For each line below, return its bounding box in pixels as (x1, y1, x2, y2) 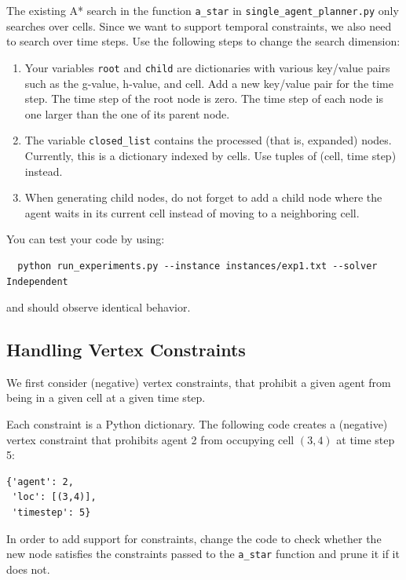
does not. (6, 560, 50, 577)
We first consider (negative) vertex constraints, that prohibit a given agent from (6, 374, 391, 390)
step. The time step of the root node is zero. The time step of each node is (24, 90, 383, 107)
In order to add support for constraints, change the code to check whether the (6, 530, 382, 546)
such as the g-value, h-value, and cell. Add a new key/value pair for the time (24, 75, 393, 91)
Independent (6, 275, 68, 287)
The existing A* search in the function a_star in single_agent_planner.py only (6, 2, 399, 18)
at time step (336, 431, 395, 447)
